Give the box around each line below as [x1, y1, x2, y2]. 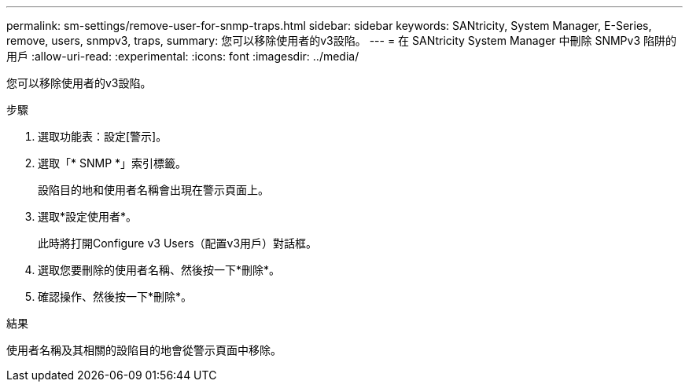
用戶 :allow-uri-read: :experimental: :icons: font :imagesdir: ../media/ [6, 49, 359, 63]
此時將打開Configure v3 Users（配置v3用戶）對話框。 [38, 236, 318, 250]
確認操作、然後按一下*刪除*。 [38, 290, 193, 303]
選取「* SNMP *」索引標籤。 [38, 156, 187, 170]
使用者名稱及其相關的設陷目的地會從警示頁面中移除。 [6, 343, 282, 357]
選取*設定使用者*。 [38, 210, 138, 223]
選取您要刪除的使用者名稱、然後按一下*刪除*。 [38, 263, 281, 276]
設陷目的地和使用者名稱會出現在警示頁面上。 [38, 183, 269, 196]
